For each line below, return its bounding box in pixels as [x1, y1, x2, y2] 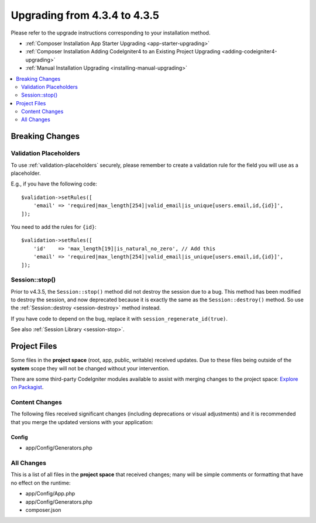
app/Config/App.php [25, 490, 75, 497]
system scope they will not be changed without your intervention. [11, 364, 170, 371]
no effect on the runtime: [11, 479, 71, 486]
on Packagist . [11, 384, 44, 391]
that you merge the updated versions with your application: [11, 418, 153, 425]
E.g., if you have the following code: [11, 180, 98, 187]
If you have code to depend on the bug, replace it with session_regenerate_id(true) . [11, 315, 228, 322]
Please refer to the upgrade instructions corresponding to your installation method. [11, 29, 211, 36]
